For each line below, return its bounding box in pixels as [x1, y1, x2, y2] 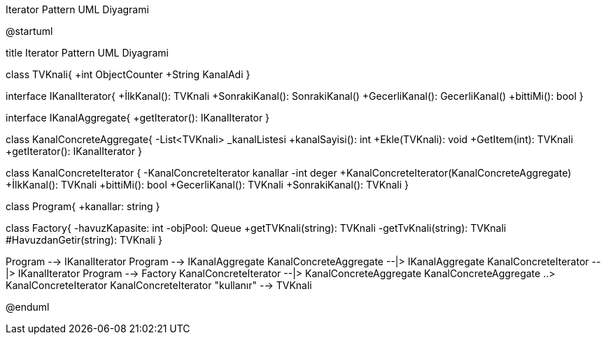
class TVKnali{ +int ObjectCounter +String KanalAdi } [6, 68, 251, 80]
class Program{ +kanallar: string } [6, 200, 160, 212]
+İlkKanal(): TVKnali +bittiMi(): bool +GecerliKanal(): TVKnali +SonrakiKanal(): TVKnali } [6, 179, 409, 191]
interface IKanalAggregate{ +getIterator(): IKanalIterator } [6, 112, 270, 124]
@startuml [6, 25, 53, 37]
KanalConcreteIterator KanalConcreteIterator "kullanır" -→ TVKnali [6, 279, 312, 291]
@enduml [6, 301, 50, 313]
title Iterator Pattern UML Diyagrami [6, 47, 169, 59]
